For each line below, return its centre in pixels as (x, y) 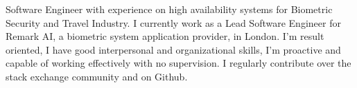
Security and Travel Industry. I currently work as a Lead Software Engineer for (173, 22)
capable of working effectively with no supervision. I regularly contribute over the (178, 63)
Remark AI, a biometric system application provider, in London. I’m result (165, 36)
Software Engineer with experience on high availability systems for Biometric (169, 9)
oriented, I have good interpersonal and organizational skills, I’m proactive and (173, 49)
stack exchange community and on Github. (97, 76)
